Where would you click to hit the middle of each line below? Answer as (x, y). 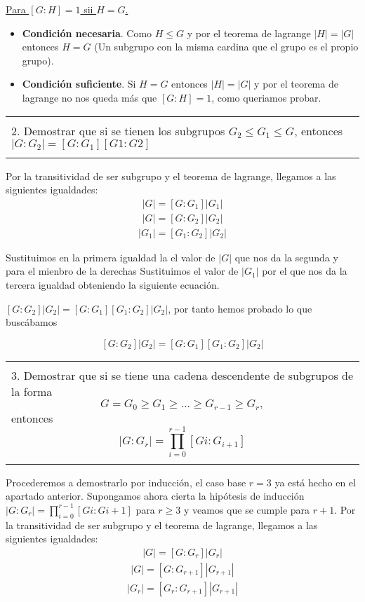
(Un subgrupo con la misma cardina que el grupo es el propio (226, 47)
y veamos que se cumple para (247, 509)
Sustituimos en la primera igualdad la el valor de (111, 257)
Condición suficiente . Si (79, 84)
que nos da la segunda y (286, 257)
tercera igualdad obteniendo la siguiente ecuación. (113, 285)
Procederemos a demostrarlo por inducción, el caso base (126, 482)
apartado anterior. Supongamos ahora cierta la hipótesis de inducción (155, 496)
